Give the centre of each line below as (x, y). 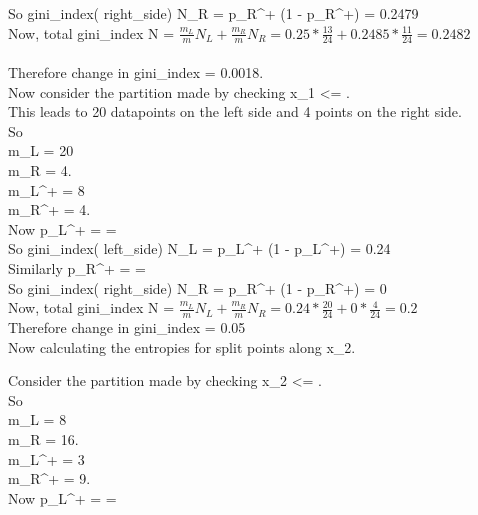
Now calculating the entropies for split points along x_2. (182, 346)
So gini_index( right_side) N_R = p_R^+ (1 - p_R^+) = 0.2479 (213, 13)
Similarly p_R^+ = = (77, 267)
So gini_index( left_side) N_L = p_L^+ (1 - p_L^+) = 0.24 (199, 248)
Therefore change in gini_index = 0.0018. (136, 72)
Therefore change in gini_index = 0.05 (127, 326)
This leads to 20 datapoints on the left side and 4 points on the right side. (235, 111)
